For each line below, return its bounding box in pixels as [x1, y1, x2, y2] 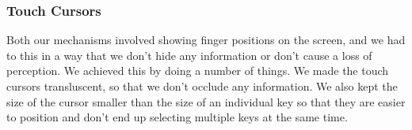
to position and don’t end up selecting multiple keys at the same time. [6, 109, 348, 125]
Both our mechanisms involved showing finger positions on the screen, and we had [6, 32, 406, 48]
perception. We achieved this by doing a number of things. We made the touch [6, 62, 389, 79]
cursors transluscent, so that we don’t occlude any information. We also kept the [6, 78, 398, 94]
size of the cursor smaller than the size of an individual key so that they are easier [6, 93, 406, 110]
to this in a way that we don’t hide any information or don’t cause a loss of [6, 46, 372, 63]
